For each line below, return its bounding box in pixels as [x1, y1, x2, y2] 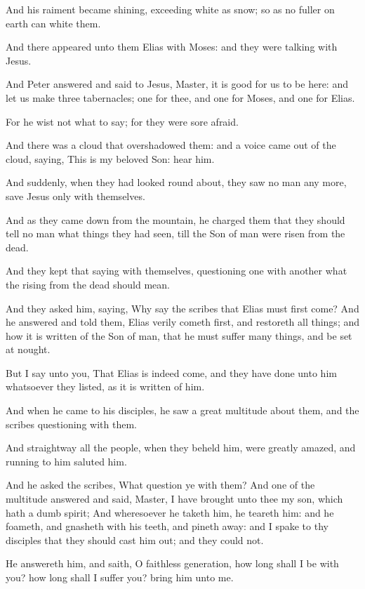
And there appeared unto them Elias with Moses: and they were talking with [6, 39, 338, 54]
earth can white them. [6, 15, 101, 30]
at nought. [6, 342, 51, 357]
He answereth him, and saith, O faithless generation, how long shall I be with [6, 556, 339, 571]
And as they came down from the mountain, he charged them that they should [6, 212, 345, 227]
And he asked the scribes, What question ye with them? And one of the [6, 477, 315, 492]
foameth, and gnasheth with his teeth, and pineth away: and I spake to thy [6, 519, 328, 534]
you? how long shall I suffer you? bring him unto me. [6, 570, 234, 584]
